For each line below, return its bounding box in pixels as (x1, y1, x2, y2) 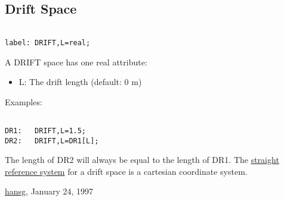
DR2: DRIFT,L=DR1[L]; (5, 136, 99, 145)
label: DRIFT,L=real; (5, 38, 91, 47)
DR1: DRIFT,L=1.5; (5, 126, 87, 135)
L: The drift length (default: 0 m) (18, 76, 142, 88)
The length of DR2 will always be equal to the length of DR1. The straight (5, 153, 279, 166)
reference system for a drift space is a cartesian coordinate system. (5, 165, 248, 177)
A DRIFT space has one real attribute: (5, 55, 147, 68)
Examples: (5, 95, 42, 108)
